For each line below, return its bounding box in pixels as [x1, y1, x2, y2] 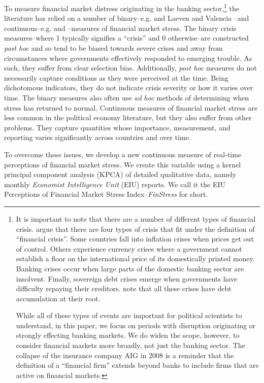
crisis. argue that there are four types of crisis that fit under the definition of [16, 223, 255, 234]
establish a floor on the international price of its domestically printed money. [16, 253, 255, 264]
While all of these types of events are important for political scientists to [16, 310, 242, 321]
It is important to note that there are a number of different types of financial [16, 213, 256, 224]
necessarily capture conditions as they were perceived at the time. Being [4, 72, 228, 83]
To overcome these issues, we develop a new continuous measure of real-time [4, 149, 242, 159]
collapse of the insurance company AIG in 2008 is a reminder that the [16, 350, 234, 360]
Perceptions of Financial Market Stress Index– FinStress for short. [4, 189, 208, 199]
